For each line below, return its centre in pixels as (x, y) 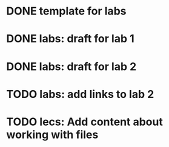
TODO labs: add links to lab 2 (80, 94)
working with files (52, 135)
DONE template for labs (66, 11)
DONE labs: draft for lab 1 (70, 39)
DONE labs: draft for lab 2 (71, 66)
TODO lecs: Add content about (85, 122)
